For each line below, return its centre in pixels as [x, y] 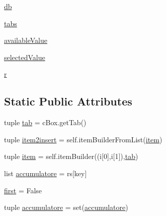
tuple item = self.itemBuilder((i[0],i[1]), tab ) [71, 156]
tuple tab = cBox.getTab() [45, 122]
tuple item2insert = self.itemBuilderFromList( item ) [83, 139]
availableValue [26, 40]
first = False [23, 190]
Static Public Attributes [68, 101]
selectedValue [25, 57]
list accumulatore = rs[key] [46, 173]
